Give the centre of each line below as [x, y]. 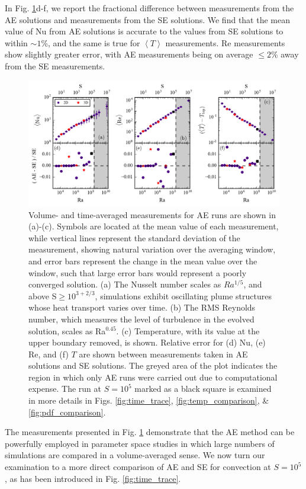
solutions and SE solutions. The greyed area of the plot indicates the [153, 365]
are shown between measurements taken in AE [163, 354]
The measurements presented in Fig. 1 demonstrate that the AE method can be [150, 432]
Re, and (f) [49, 354]
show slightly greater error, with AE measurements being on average [129, 54]
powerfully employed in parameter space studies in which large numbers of [140, 443]
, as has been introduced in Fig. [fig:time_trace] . [93, 478]
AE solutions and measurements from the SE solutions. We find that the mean [147, 19]
